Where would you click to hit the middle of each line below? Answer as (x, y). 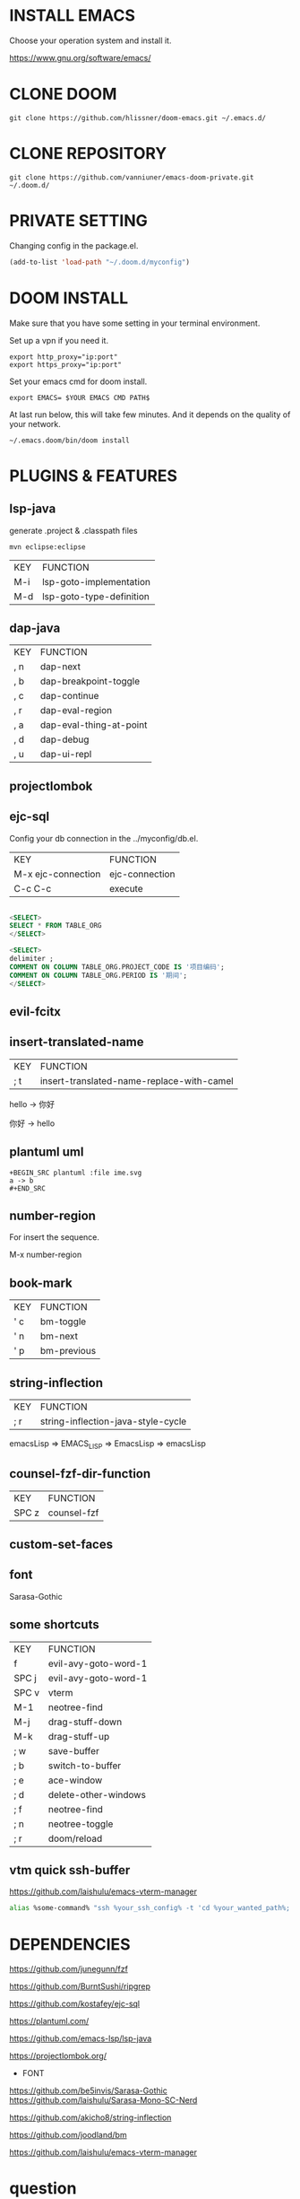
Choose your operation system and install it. (90, 40)
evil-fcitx (35, 1012)
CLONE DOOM (63, 94)
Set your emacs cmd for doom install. (78, 381)
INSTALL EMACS (73, 16)
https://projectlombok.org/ (58, 2056)
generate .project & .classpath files (73, 530)
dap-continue (69, 696)
